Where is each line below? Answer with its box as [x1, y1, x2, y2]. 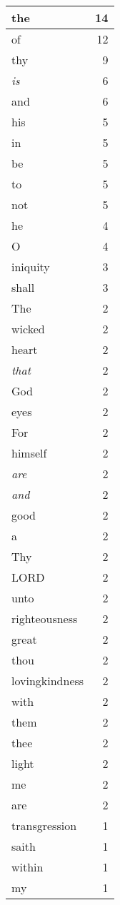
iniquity [11, 258, 50, 275]
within [11, 859, 44, 875]
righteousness [11, 610, 78, 627]
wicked [11, 320, 45, 337]
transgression [11, 817, 77, 834]
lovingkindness [11, 672, 84, 689]
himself [11, 445, 47, 461]
